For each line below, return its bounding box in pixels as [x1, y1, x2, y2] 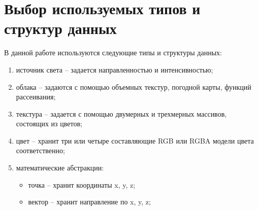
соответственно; [16, 145, 65, 156]
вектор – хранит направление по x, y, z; [28, 196, 151, 207]
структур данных [4, 18, 117, 39]
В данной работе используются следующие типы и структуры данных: [4, 47, 222, 58]
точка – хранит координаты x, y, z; [28, 179, 136, 190]
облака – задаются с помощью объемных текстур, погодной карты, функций [16, 81, 251, 92]
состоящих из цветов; [16, 118, 82, 129]
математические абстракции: [16, 162, 104, 173]
